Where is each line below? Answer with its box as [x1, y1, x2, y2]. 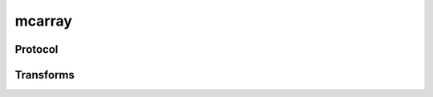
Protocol [14, 42, 59, 56]
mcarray [14, 12, 72, 30]
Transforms [14, 68, 75, 82]
